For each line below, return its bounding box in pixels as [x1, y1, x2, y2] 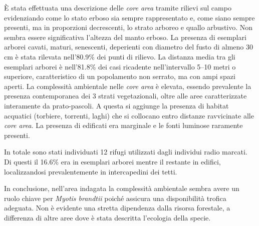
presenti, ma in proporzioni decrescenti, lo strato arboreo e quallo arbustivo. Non [4, 22, 253, 32]
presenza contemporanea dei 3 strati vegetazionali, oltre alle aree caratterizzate [4, 90, 247, 101]
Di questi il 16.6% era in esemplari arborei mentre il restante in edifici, [4, 156, 221, 166]
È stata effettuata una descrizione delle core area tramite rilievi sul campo [4, 2, 231, 12]
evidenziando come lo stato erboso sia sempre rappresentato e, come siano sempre [4, 12, 255, 22]
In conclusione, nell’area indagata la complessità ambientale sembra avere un [4, 183, 239, 193]
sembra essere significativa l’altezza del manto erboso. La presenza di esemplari [4, 31, 246, 42]
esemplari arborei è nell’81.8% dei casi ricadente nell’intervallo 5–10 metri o [4, 61, 236, 71]
